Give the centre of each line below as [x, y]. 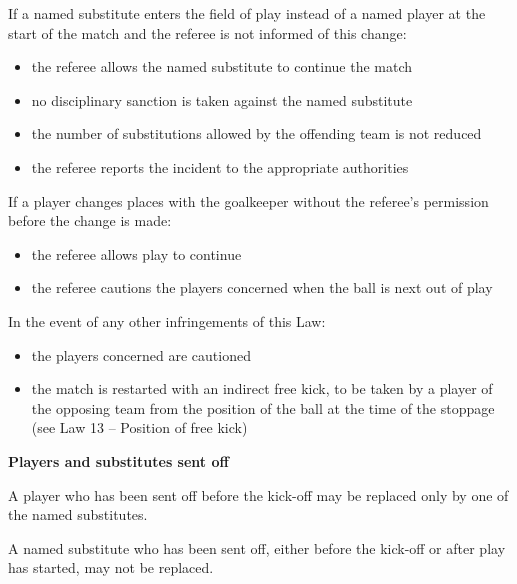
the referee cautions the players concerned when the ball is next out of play [262, 287]
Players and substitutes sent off [118, 460]
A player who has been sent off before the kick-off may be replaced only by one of [258, 494]
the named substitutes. [78, 514]
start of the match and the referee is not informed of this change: [207, 32]
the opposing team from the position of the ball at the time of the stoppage [263, 407]
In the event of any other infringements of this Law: [167, 320]
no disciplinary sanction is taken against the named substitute [222, 99]
